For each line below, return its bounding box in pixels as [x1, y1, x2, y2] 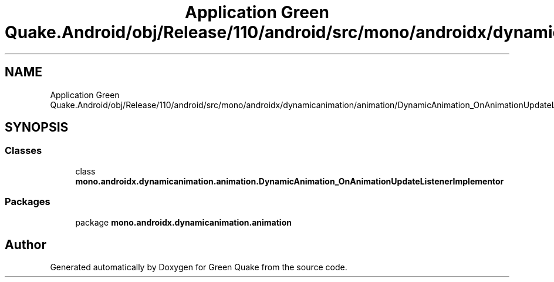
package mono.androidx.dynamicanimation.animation [75, 217, 292, 227]
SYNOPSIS [5, 120, 69, 135]
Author [5, 237, 46, 252]
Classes [5, 145, 42, 157]
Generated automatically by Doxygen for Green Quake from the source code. [50, 262, 347, 273]
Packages [5, 196, 50, 208]
